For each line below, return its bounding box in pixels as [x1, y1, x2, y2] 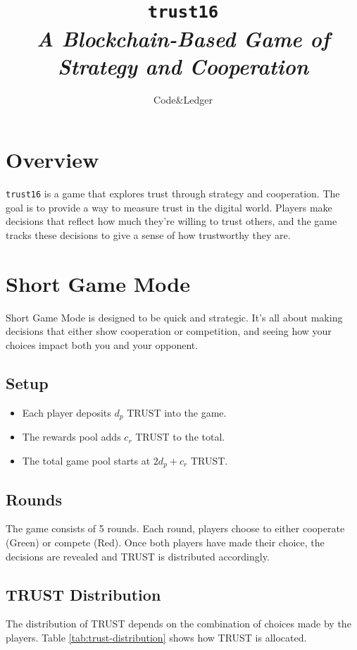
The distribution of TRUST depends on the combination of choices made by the [6, 616, 351, 631]
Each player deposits [22, 405, 111, 419]
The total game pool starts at [22, 453, 151, 467]
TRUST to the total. [135, 429, 225, 444]
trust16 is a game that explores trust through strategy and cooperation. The [6, 186, 340, 201]
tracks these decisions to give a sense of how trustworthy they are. [6, 228, 291, 242]
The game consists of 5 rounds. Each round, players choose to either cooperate [6, 521, 345, 536]
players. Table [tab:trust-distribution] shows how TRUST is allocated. [6, 630, 307, 644]
